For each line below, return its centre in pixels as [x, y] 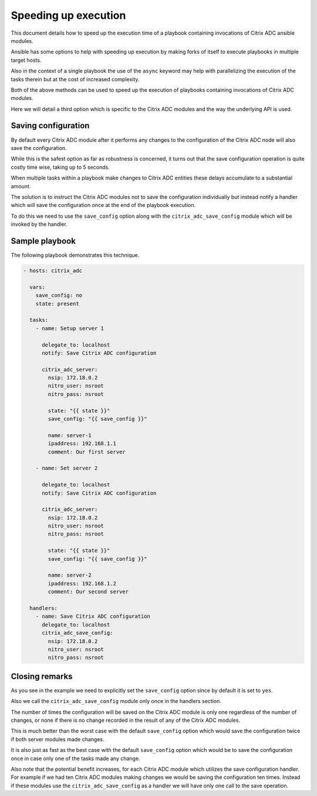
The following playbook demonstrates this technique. [75, 255]
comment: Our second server [88, 592]
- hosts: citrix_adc [53, 270]
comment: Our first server [87, 452]
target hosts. [26, 60]
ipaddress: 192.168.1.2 [82, 583]
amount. [21, 186]
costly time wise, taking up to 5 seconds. [60, 167]
